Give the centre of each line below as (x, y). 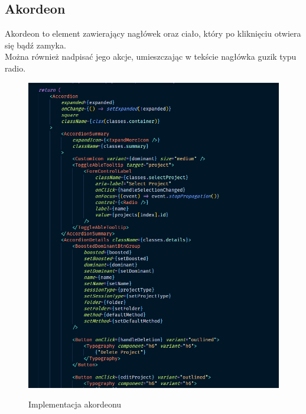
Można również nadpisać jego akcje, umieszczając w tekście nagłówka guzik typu (151, 56)
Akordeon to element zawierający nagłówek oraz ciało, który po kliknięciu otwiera (153, 33)
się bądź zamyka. (35, 45)
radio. (15, 68)
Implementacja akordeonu (75, 404)
